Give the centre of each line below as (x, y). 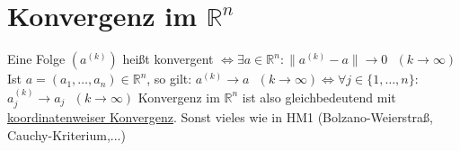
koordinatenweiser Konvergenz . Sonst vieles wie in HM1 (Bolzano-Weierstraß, (220, 116)
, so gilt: (169, 79)
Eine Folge (36, 59)
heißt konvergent (168, 59)
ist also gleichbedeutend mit (319, 97)
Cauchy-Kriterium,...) (66, 134)
